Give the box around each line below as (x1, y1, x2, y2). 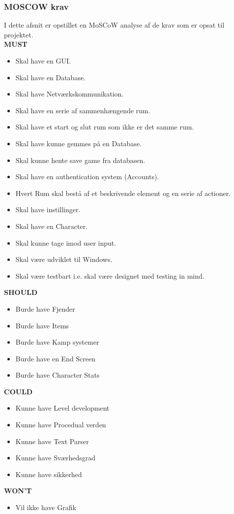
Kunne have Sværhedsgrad (15, 452, 96, 463)
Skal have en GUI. (15, 56, 71, 65)
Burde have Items (15, 320, 69, 330)
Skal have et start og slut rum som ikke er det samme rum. (15, 122, 194, 132)
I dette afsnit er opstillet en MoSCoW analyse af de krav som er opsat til (4, 20, 225, 30)
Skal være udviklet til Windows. (15, 254, 113, 264)
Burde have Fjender (15, 303, 75, 314)
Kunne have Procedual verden (15, 419, 106, 430)
